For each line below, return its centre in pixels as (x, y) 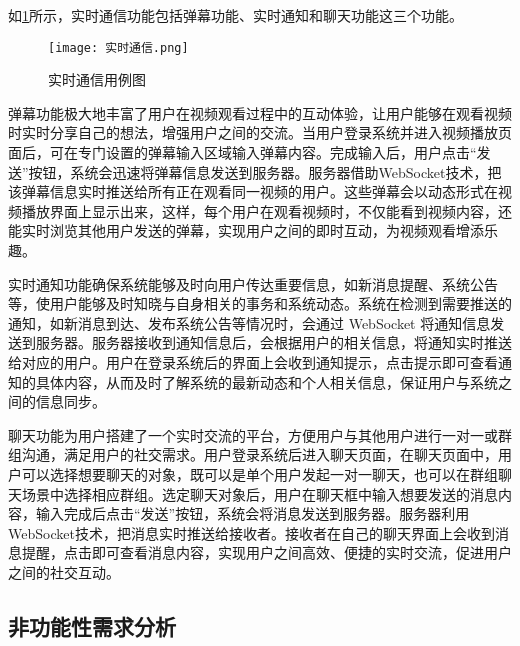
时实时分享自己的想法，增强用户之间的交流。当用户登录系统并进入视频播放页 (260, 132)
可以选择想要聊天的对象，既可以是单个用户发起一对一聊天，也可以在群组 (259, 473)
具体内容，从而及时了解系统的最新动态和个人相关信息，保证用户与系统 (266, 381)
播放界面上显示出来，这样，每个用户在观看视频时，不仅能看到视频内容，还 (266, 210)
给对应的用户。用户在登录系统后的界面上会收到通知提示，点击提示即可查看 (253, 361)
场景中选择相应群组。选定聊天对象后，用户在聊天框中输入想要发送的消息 (259, 493)
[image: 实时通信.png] (118, 47)
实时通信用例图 (97, 79)
